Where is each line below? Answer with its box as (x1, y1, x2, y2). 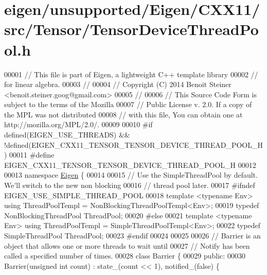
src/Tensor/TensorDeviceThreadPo (4, 19, 259, 40)
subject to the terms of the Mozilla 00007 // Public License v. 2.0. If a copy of (4, 99, 252, 110)
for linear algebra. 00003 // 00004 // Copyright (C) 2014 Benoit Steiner (4, 79, 232, 90)
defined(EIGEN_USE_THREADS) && (4, 129, 130, 140)
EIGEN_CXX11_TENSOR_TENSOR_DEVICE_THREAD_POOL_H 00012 (4, 159, 256, 170)
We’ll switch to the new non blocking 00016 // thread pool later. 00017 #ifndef (4, 180, 255, 191)
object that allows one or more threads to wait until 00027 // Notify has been (4, 240, 250, 251)
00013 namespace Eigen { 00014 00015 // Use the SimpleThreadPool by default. (4, 169, 258, 180)
